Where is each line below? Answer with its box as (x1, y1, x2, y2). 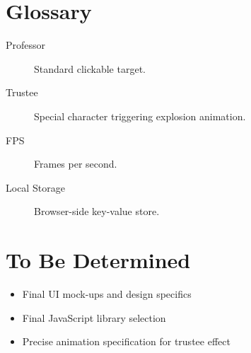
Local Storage (6, 180, 65, 195)
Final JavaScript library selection (22, 310, 166, 325)
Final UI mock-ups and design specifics (22, 287, 192, 301)
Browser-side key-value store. (34, 204, 160, 219)
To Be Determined (6, 245, 191, 274)
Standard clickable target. (34, 61, 146, 76)
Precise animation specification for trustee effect (22, 334, 230, 349)
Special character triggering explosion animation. (34, 108, 246, 123)
